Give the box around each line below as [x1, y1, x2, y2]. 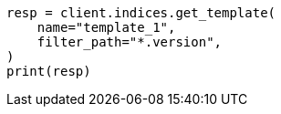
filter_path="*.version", [36, 35, 223, 49]
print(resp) [6, 64, 91, 78]
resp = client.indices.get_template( [6, 5, 276, 20]
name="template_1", [36, 20, 176, 35]
